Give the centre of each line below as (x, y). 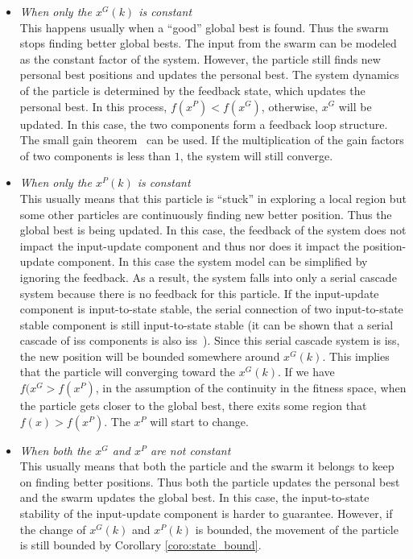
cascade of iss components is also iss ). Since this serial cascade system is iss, (210, 340)
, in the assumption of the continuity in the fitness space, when (251, 388)
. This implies (356, 356)
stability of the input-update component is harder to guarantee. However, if (206, 513)
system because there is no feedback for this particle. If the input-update (199, 293)
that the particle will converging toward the (128, 372)
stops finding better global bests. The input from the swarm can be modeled (208, 43)
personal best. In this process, (93, 106)
